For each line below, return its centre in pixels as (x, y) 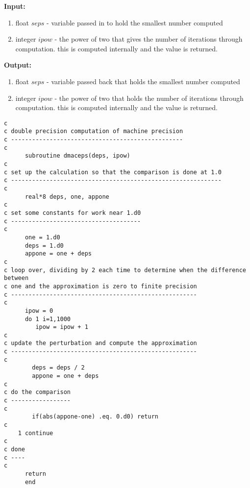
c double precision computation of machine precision (94, 131)
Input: (15, 6)
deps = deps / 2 (58, 368)
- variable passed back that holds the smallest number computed (143, 81)
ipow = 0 (39, 311)
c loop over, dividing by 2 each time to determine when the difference (125, 270)
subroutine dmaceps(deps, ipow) (77, 156)
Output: (18, 65)
